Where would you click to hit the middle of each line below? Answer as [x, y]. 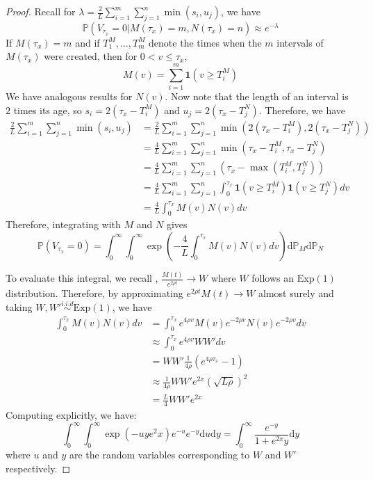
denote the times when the [205, 42]
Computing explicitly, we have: [71, 415]
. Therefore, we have [302, 110]
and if [88, 42]
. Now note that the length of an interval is [257, 96]
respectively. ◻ [38, 468]
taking [19, 307]
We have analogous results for [69, 96]
